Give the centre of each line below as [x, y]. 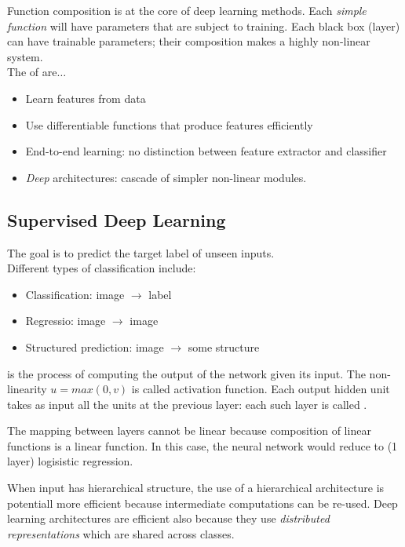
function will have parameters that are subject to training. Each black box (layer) [204, 26]
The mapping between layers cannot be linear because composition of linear [189, 430]
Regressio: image [66, 321]
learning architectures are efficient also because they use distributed [168, 518]
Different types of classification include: [102, 268]
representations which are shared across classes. [121, 533]
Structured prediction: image [95, 346]
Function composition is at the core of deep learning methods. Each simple [187, 10]
